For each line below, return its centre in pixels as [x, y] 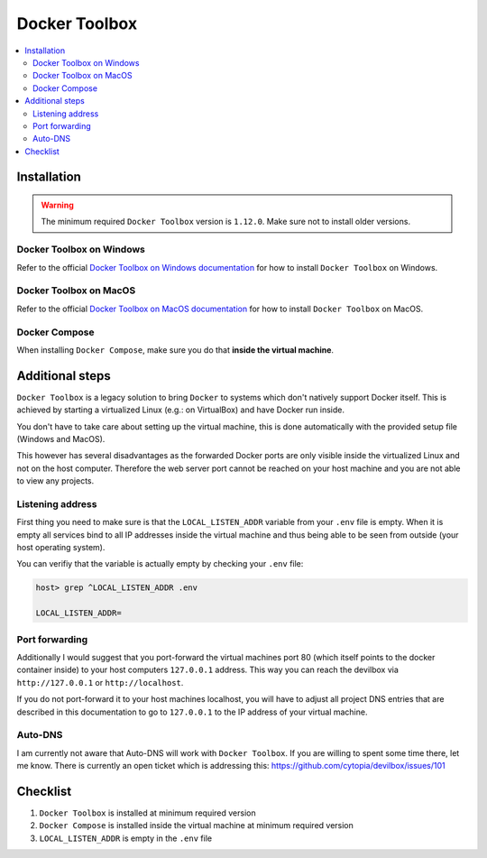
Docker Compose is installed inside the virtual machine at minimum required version [196, 826]
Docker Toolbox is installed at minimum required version [147, 813]
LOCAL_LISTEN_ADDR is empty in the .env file [125, 838]
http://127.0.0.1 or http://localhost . [100, 682]
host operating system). [61, 548]
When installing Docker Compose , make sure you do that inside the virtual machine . [175, 350]
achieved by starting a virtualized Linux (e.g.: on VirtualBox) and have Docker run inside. [181, 410]
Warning [57, 205]
